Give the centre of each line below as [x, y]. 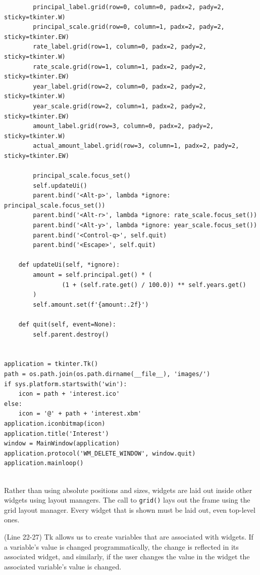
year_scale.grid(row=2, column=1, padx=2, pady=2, [120, 106]
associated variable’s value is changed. [63, 566]
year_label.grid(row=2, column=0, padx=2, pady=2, [120, 86]
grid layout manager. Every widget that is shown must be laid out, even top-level [130, 509]
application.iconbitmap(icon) [55, 423]
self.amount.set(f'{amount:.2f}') [91, 304]
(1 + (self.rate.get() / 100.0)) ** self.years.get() [154, 285]
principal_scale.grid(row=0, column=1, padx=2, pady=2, [129, 27]
